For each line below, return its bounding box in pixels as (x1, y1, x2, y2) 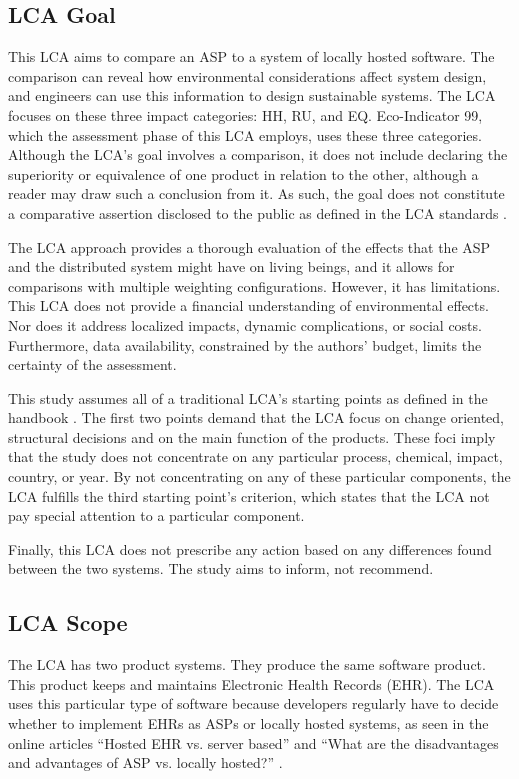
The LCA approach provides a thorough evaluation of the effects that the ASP (8, 236, 491, 257)
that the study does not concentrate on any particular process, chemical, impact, (8, 446, 503, 467)
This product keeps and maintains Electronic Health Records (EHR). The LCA (8, 673, 495, 694)
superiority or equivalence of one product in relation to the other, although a (8, 163, 479, 184)
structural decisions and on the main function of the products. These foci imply (8, 426, 496, 447)
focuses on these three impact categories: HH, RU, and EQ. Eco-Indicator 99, (8, 104, 483, 125)
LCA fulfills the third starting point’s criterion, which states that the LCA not (8, 485, 490, 506)
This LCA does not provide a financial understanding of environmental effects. (8, 295, 489, 316)
